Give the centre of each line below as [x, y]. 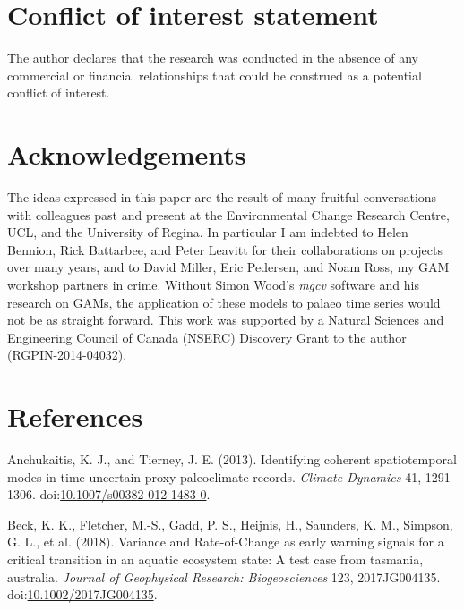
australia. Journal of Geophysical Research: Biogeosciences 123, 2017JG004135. [224, 576]
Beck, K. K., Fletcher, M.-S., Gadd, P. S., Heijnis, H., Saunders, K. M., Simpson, [230, 524]
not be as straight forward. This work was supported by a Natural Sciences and [226, 320]
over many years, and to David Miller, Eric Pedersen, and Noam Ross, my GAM [228, 267]
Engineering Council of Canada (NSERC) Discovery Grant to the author [207, 337]
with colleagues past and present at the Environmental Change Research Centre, [228, 214]
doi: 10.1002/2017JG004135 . [82, 594]
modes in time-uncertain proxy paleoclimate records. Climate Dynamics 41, [215, 476]
